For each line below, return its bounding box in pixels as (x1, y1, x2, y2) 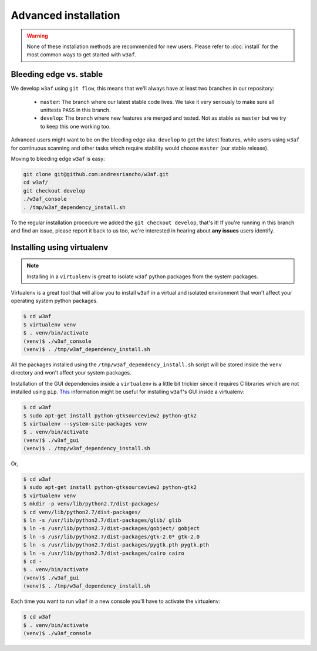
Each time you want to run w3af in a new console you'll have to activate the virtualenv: (11, 598, 220, 605)
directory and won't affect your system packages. (11, 369, 131, 376)
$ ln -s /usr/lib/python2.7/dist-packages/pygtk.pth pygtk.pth (23, 542, 210, 548)
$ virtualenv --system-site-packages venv (23, 420, 147, 427)
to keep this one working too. (40, 123, 111, 130)
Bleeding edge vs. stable (11, 69, 103, 79)
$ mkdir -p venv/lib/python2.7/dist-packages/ (23, 501, 160, 507)
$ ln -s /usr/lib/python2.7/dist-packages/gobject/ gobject (23, 525, 200, 532)
